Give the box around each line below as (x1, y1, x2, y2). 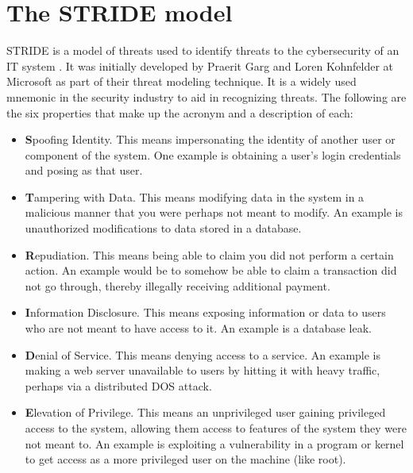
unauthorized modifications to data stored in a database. (25, 220, 302, 236)
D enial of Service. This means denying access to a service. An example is (25, 346, 381, 363)
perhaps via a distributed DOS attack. (25, 377, 212, 394)
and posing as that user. (25, 162, 143, 179)
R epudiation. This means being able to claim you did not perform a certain (25, 246, 394, 263)
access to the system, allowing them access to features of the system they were (25, 420, 407, 436)
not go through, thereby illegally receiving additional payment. (25, 277, 330, 294)
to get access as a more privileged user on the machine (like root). (25, 451, 346, 467)
